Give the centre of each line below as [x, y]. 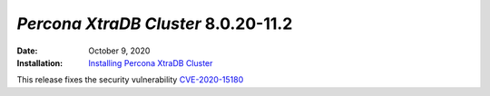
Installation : [40, 62]
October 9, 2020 [119, 51]
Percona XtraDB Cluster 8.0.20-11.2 [155, 24]
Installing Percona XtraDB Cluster [151, 62]
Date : [27, 51]
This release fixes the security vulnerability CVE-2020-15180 [130, 80]
